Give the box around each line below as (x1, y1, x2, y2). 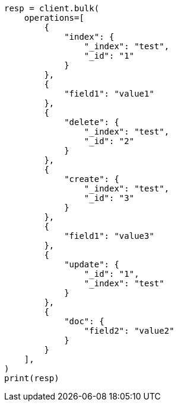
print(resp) (4, 373, 59, 383)
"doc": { (64, 317, 104, 326)
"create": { (64, 174, 119, 184)
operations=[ (24, 13, 84, 23)
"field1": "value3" (64, 231, 154, 241)
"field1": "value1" (64, 89, 154, 98)
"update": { (64, 260, 119, 269)
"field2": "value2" (84, 326, 174, 335)
